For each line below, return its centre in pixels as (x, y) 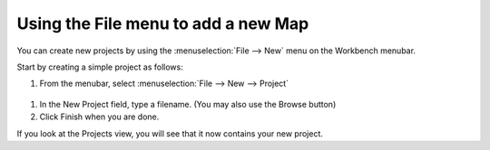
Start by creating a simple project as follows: (100, 67)
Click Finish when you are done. (99, 117)
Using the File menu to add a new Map (163, 23)
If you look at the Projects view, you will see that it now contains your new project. (170, 133)
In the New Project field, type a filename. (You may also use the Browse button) (188, 104)
